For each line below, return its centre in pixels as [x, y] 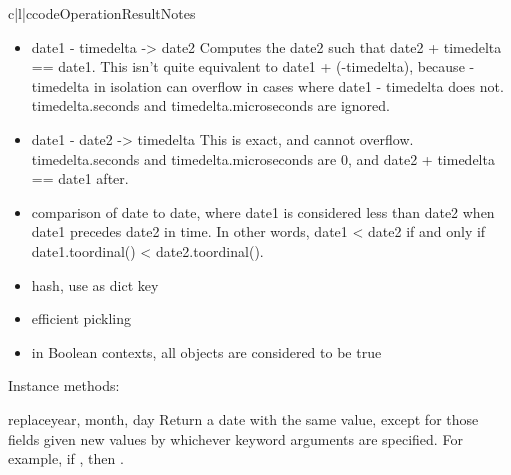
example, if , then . [66, 458]
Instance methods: [64, 385]
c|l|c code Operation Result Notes [102, 13]
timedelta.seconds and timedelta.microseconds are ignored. [210, 105]
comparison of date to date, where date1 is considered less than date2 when [263, 211]
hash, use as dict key [95, 284]
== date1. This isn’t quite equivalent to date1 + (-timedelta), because [248, 66]
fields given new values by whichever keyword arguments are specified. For [235, 438]
